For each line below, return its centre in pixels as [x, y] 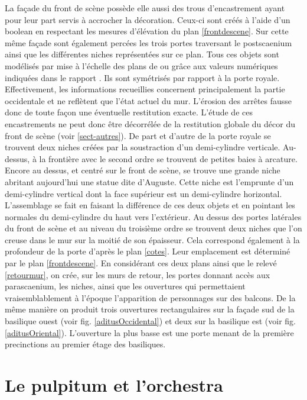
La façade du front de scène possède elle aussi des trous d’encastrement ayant [145, 8]
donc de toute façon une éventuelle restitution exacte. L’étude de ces [129, 112]
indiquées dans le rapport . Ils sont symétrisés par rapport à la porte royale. [142, 77]
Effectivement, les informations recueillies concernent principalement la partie [145, 89]
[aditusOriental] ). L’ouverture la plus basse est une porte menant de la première [149, 332]
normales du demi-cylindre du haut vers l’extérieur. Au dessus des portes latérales [153, 216]
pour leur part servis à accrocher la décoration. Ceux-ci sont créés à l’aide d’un [148, 19]
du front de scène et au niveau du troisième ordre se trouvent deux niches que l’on [153, 228]
